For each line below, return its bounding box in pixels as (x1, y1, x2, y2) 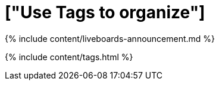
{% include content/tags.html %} (5, 51, 133, 62)
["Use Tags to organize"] (5, 2, 205, 22)
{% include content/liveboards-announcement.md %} (5, 33, 215, 44)
